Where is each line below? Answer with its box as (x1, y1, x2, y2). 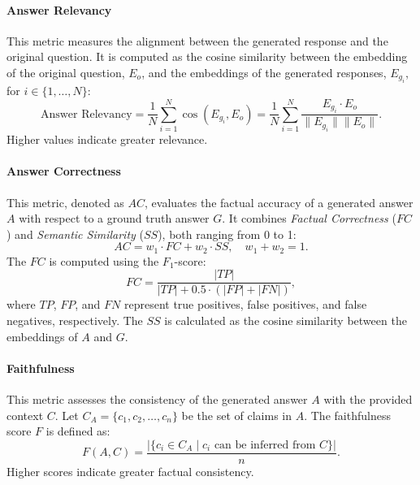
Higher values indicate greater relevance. (6, 131, 208, 148)
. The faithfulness (304, 406, 391, 423)
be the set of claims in (181, 406, 292, 423)
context (6, 406, 44, 423)
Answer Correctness (6, 162, 121, 180)
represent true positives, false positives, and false (123, 296, 367, 313)
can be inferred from (214, 439, 316, 451)
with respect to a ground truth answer (19, 210, 210, 227)
